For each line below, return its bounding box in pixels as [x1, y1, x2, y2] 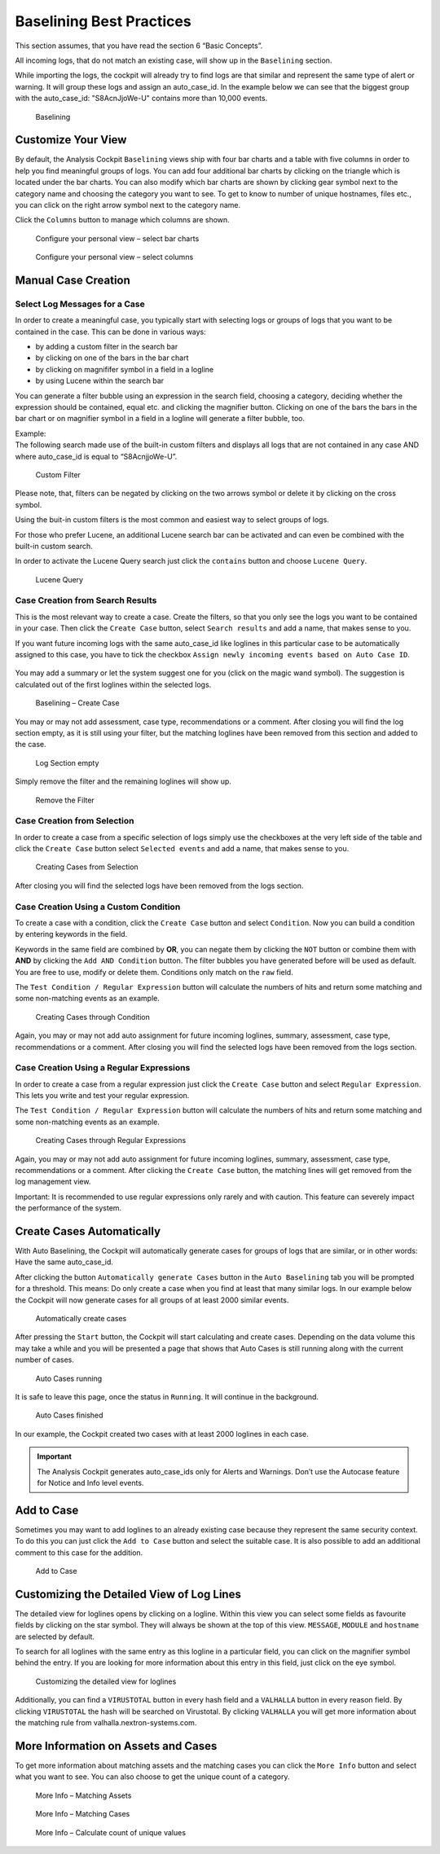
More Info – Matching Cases [35, 1809, 130, 1819]
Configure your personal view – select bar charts [35, 233, 200, 244]
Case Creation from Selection [15, 815, 134, 827]
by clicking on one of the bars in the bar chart [35, 353, 189, 362]
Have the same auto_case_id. [15, 1257, 114, 1267]
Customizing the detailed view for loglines [35, 1676, 177, 1686]
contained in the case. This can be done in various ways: [15, 327, 207, 336]
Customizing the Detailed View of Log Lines [15, 1587, 242, 1601]
